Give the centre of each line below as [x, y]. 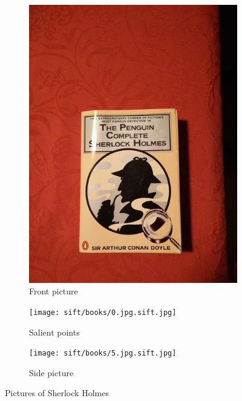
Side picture [51, 372]
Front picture [54, 291]
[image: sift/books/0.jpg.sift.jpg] [103, 312]
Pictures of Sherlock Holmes [57, 393]
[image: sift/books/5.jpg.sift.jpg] [103, 353]
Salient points [54, 332]
